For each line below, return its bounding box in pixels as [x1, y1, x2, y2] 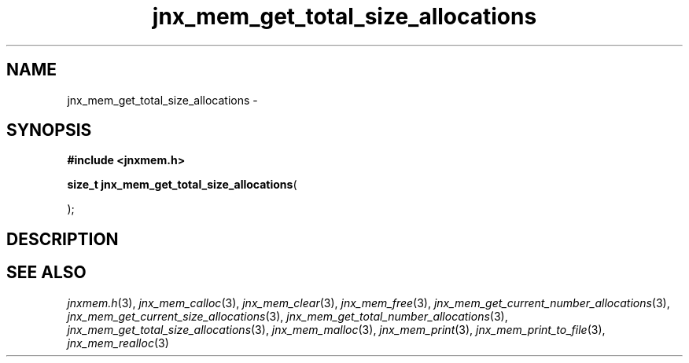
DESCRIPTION [6, 229, 119, 249]
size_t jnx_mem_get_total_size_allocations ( [67, 178, 297, 192]
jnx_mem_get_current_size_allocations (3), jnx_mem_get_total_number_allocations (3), [67, 309, 508, 323]
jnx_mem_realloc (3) [67, 335, 169, 350]
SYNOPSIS [6, 120, 92, 141]
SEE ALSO [6, 262, 87, 283]
